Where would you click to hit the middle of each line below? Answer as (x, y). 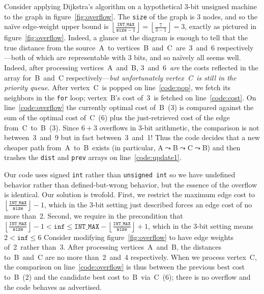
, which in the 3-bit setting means (201, 225)
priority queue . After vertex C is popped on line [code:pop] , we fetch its (118, 87)
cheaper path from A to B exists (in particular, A (84, 147)
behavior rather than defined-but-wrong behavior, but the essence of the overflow (131, 184)
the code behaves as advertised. (53, 287)
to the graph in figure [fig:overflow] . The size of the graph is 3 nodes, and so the (131, 16)
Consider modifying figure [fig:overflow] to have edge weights (139, 237)
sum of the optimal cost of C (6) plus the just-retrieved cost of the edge (117, 117)
